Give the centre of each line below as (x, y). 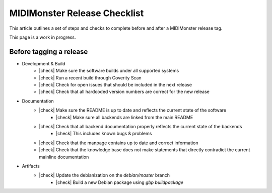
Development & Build (44, 63)
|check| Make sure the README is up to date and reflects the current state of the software (133, 110)
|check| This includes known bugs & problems (104, 134)
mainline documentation (64, 157)
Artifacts (31, 166)
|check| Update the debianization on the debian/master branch (105, 175)
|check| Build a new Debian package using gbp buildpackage (120, 182)
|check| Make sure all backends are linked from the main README (125, 117)
